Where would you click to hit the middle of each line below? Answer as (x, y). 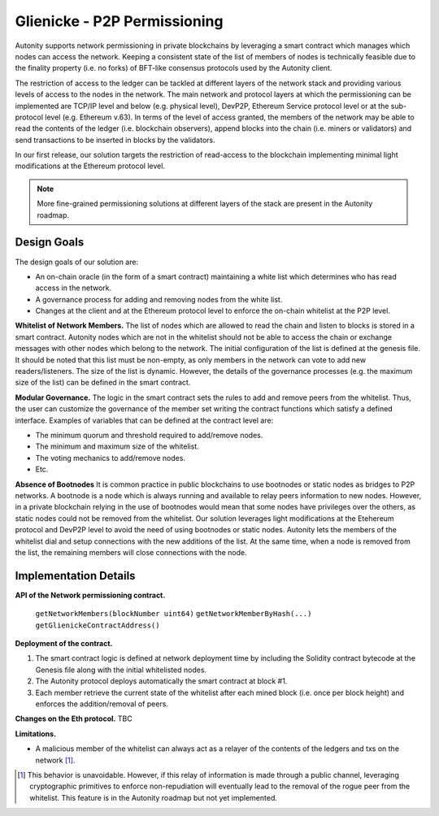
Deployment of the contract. (64, 643)
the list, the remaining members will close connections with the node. (131, 552)
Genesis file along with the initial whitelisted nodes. (121, 670)
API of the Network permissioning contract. (90, 595)
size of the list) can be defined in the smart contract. (103, 383)
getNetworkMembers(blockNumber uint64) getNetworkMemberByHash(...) (174, 614)
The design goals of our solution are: (76, 262)
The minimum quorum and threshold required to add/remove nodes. (149, 435)
